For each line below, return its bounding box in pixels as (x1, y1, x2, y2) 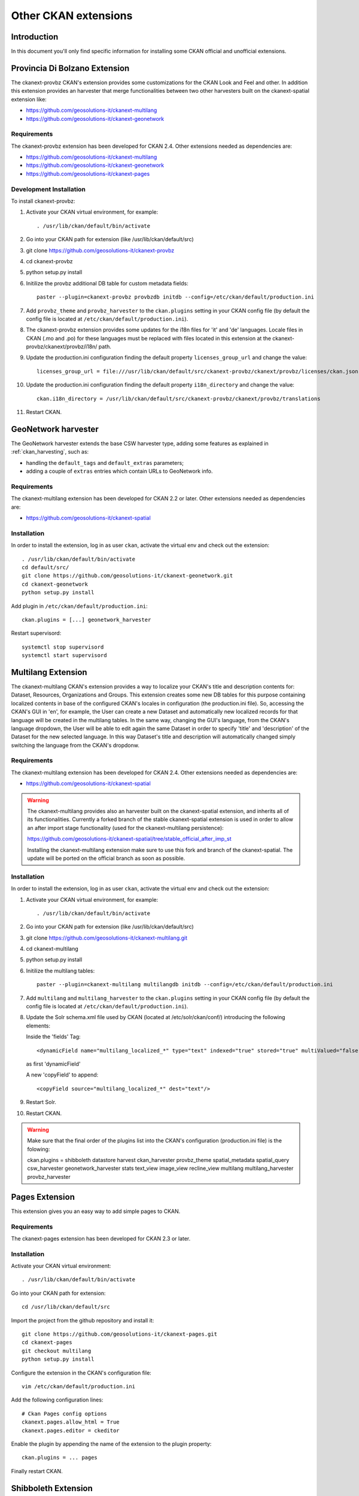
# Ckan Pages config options (22, 1410, 107, 1417)
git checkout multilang (22, 1347, 92, 1354)
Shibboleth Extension (11, 1483, 93, 1493)
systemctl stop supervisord (22, 643, 104, 650)
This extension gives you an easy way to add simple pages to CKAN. (11, 1208, 181, 1215)
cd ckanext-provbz (26, 257, 73, 264)
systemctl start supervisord (22, 652, 107, 659)
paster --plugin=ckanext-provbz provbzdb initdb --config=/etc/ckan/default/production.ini (36, 294, 314, 300)
